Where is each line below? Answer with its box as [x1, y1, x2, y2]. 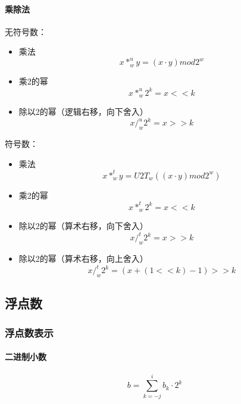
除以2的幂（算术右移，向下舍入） [18, 220, 148, 232]
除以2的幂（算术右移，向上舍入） [18, 252, 148, 265]
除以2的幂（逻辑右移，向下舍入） [18, 105, 148, 118]
